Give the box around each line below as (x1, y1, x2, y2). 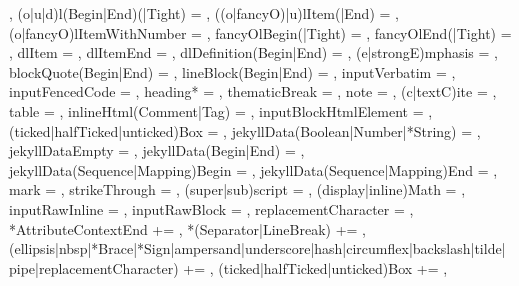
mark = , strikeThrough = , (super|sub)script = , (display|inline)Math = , (9, 179, 466, 200)
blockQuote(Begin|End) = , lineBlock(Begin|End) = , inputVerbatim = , (9, 61, 456, 82)
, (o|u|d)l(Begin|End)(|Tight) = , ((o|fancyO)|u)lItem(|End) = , (9, 3, 399, 23)
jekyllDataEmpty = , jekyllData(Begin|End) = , (9, 140, 305, 161)
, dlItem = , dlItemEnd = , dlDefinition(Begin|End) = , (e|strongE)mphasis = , (9, 42, 499, 63)
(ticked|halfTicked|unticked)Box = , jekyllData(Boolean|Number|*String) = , (9, 120, 481, 141)
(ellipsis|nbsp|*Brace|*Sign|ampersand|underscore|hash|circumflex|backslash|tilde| (9, 238, 506, 259)
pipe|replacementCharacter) (9, 257, 179, 278)
